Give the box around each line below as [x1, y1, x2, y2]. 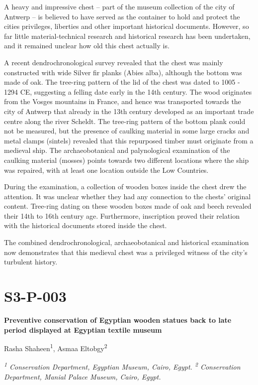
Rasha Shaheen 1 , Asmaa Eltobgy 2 [4, 342, 107, 353]
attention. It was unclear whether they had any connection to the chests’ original [4, 191, 251, 201]
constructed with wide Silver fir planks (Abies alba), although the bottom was [4, 67, 242, 77]
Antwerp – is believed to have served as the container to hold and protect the [4, 11, 240, 21]
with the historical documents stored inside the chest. [4, 220, 167, 231]
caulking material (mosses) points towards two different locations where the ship [4, 154, 249, 165]
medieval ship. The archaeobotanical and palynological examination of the [4, 145, 230, 155]
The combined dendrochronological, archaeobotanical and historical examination [4, 237, 249, 248]
